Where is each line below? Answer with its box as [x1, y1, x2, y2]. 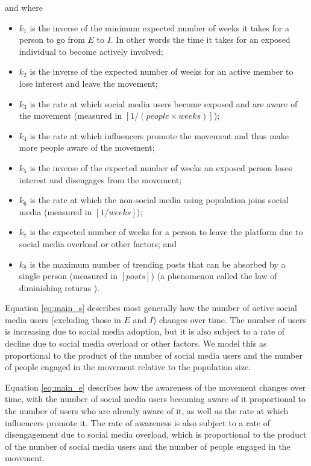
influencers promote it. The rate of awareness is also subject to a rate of [5, 416, 271, 429]
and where [5, 1, 43, 13]
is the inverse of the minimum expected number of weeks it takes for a [30, 21, 289, 34]
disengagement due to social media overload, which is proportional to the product [5, 428, 307, 441]
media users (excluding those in [5, 313, 121, 326]
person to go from [19, 33, 85, 46]
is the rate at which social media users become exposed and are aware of [30, 97, 298, 110]
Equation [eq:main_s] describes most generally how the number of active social [5, 301, 297, 314]
